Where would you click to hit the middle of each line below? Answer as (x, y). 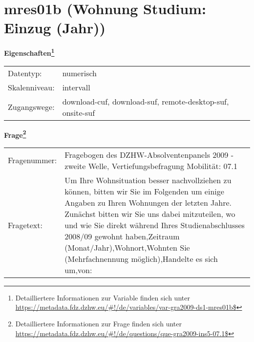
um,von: (78, 270)
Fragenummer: (32, 160)
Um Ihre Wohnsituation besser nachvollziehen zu (148, 180)
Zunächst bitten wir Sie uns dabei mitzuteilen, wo (150, 214)
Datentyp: (25, 73)
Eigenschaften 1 (29, 52)
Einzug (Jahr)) (55, 28)
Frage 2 (15, 134)
